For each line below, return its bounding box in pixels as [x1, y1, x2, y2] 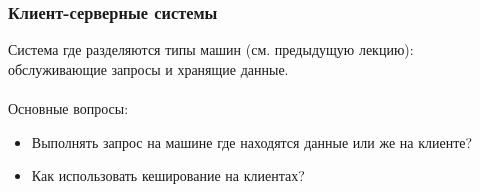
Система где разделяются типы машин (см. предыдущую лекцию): [8, 39, 414, 60]
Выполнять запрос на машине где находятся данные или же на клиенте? [31, 131, 473, 152]
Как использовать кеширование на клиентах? [31, 165, 305, 186]
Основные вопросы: [8, 98, 129, 118]
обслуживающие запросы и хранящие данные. [8, 58, 289, 79]
